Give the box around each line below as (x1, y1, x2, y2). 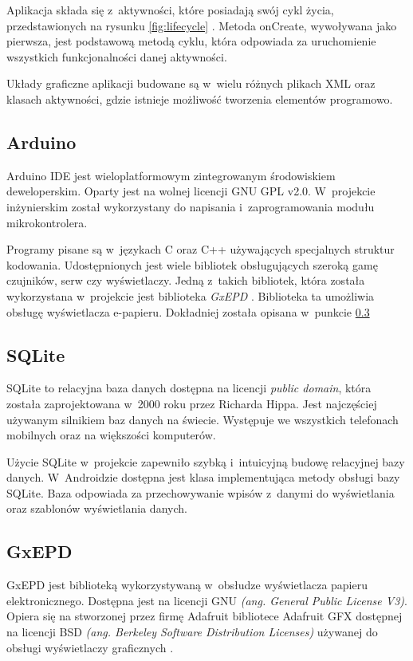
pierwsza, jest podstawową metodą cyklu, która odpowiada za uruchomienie (6, 33, 376, 49)
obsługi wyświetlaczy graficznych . (6, 639, 174, 655)
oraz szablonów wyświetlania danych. (6, 500, 187, 517)
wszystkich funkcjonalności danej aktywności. (6, 48, 227, 65)
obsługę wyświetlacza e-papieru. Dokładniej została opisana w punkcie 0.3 (6, 303, 370, 320)
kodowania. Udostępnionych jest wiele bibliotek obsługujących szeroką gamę (6, 256, 378, 273)
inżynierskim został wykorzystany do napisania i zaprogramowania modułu (6, 198, 375, 214)
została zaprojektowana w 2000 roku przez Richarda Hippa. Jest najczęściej (6, 395, 377, 411)
